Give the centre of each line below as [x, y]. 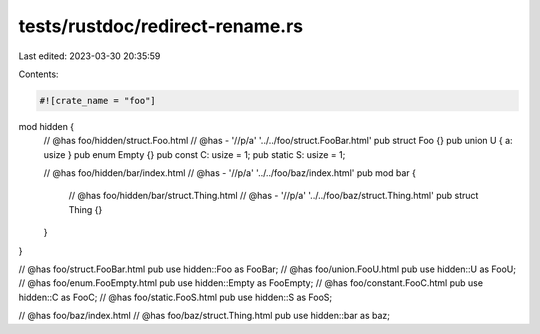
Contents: [38, 74]
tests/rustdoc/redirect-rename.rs [161, 26]
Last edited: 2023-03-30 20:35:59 [89, 56]
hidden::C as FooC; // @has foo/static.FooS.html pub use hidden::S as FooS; [175, 297]
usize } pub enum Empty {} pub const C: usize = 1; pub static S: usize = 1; [194, 154]
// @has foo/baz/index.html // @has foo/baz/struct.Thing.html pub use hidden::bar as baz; [204, 316]
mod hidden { [46, 126]
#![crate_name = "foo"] [98, 100]
